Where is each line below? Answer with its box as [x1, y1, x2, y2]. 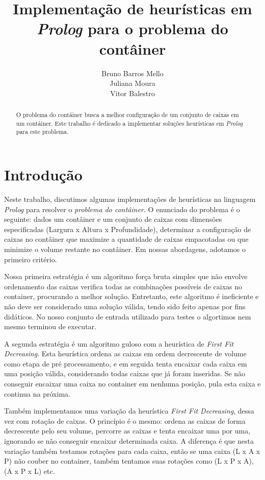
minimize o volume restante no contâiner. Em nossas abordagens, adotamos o [4, 243, 246, 254]
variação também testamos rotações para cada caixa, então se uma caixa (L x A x [4, 445, 260, 456]
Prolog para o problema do [37, 18, 228, 39]
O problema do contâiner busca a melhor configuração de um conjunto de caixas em [16, 110, 239, 119]
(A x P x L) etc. [4, 465, 55, 476]
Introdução [4, 164, 83, 185]
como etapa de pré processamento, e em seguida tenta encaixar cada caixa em [4, 358, 247, 369]
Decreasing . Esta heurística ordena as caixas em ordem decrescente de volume [4, 348, 247, 359]
